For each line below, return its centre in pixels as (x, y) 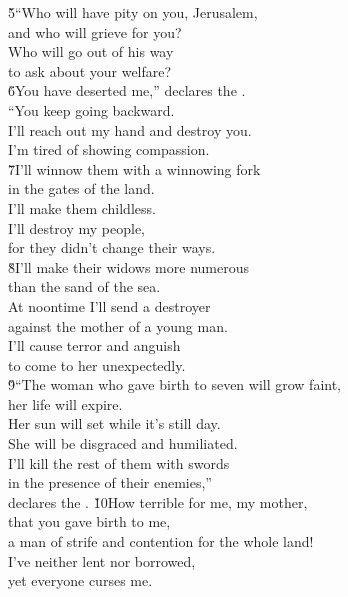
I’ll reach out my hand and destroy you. (130, 129)
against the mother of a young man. (118, 325)
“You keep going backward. (91, 109)
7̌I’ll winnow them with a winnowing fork (134, 168)
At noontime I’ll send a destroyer (109, 305)
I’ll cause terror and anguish (94, 345)
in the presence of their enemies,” (110, 482)
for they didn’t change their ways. (112, 247)
